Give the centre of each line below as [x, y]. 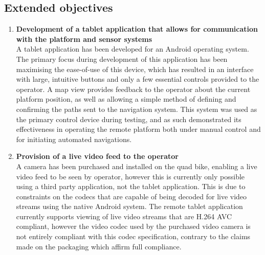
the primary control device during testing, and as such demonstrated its [129, 119]
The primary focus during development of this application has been [122, 59]
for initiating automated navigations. [74, 139]
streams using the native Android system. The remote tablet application [129, 206]
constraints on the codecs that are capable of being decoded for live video [131, 196]
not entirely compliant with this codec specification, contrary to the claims [133, 236]
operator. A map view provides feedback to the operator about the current [133, 89]
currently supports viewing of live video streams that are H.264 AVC [124, 216]
